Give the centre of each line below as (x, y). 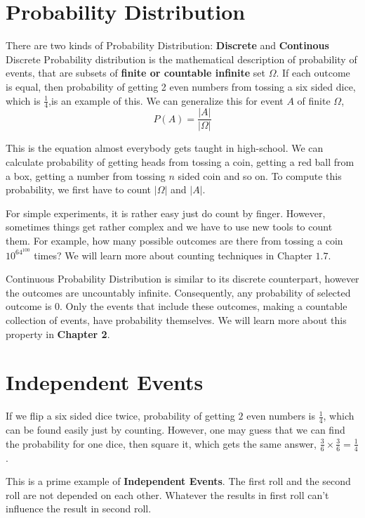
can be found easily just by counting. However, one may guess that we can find (175, 430)
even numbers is (281, 416)
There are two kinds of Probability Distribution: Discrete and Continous (167, 45)
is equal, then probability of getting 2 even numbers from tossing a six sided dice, (181, 86)
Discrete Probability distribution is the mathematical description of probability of (181, 59)
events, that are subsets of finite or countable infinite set (135, 73)
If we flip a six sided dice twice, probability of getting (120, 416)
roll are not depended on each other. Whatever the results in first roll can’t (167, 494)
